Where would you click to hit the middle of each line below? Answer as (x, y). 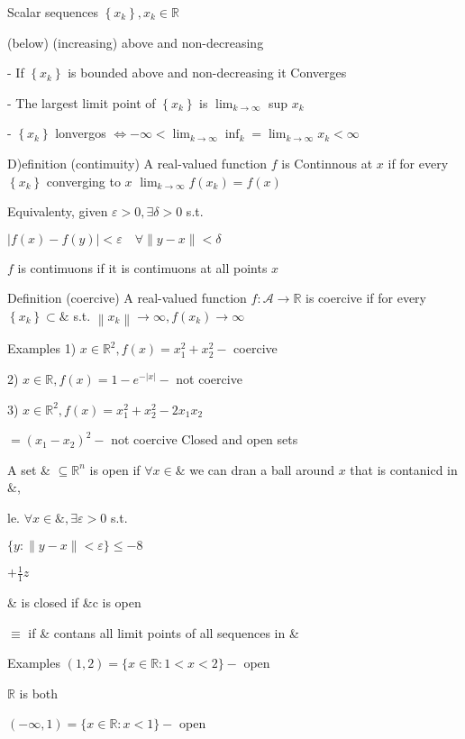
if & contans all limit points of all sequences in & (164, 632)
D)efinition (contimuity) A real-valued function (137, 163)
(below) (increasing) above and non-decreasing (136, 42)
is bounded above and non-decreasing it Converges (207, 73)
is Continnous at (327, 163)
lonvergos (81, 133)
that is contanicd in (404, 469)
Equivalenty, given (58, 211)
